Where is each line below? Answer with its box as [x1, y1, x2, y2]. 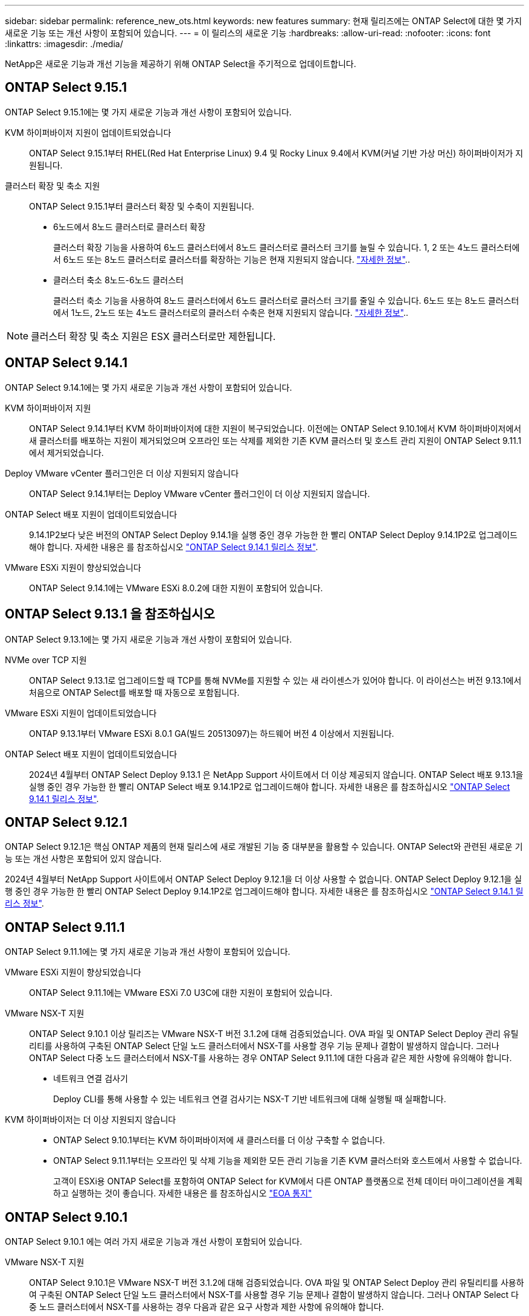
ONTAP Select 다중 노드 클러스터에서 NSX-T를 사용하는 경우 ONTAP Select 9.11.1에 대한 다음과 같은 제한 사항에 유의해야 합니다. [29, 1053, 512, 1064]
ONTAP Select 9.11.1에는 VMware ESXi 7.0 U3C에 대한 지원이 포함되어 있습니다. [29, 987, 333, 998]
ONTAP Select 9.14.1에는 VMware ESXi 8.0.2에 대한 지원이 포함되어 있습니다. [29, 582, 323, 593]
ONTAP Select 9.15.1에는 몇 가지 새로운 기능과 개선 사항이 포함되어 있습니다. [5, 106, 292, 117]
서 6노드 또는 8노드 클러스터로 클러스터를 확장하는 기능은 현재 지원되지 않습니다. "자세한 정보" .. [53, 254, 410, 265]
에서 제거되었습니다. [29, 447, 104, 458]
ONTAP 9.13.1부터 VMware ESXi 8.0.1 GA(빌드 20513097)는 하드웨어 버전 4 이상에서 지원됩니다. [29, 728, 394, 739]
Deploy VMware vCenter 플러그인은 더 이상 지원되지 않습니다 [5, 467, 239, 478]
